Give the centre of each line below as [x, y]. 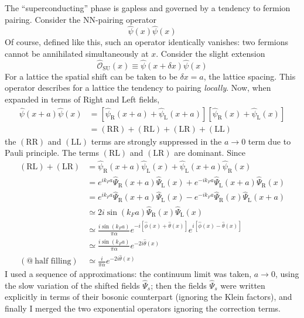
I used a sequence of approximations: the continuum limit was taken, [128, 273]
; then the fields [179, 285]
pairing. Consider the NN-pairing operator [81, 19]
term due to [269, 141]
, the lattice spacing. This [250, 76]
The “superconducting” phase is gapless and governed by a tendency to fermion [148, 8]
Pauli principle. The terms [52, 153]
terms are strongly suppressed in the [156, 141]
